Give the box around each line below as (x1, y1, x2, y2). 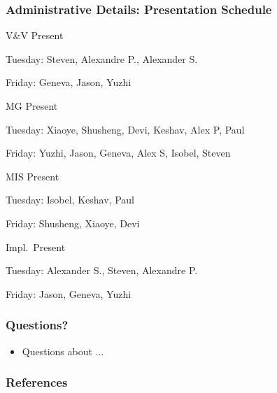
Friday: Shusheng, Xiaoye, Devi (6, 215, 140, 230)
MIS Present (6, 169, 59, 183)
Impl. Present (6, 239, 66, 254)
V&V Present (6, 28, 64, 43)
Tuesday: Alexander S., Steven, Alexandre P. (6, 263, 198, 278)
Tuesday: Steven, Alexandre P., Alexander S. (6, 51, 198, 66)
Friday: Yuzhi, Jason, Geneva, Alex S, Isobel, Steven (6, 145, 231, 160)
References (6, 373, 68, 391)
